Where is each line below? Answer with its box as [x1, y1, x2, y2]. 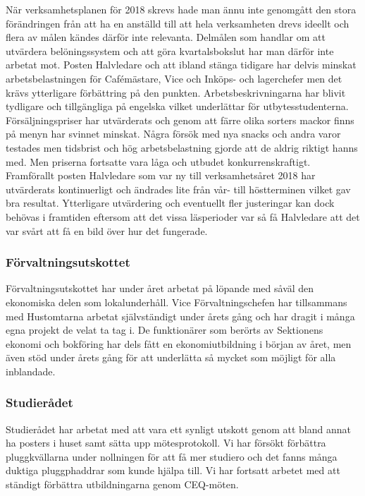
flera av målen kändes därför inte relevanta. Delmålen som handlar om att [6, 30, 326, 44]
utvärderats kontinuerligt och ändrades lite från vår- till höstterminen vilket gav [6, 181, 351, 196]
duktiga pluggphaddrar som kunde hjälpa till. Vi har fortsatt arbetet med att [6, 463, 340, 478]
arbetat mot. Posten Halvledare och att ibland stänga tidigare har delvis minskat [6, 57, 357, 72]
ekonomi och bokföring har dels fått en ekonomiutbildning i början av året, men [6, 336, 352, 351]
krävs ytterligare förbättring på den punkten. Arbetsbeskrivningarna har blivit [6, 85, 346, 99]
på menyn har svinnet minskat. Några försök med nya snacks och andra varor [6, 126, 341, 141]
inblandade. [6, 363, 56, 378]
